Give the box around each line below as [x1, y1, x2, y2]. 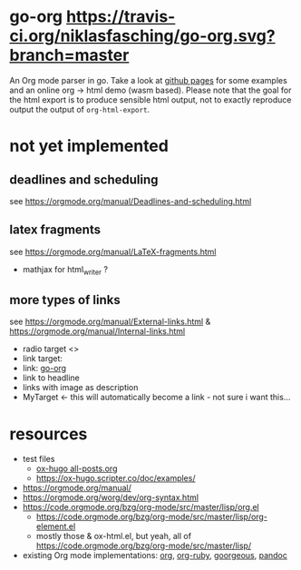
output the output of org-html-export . [9, 103, 150, 114]
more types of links [9, 292, 121, 308]
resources [9, 424, 88, 444]
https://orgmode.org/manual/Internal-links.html [9, 326, 186, 337]
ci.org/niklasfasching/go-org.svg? [9, 25, 276, 46]
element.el [35, 521, 76, 532]
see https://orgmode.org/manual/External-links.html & [9, 316, 211, 328]
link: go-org [22, 363, 66, 374]
